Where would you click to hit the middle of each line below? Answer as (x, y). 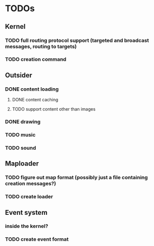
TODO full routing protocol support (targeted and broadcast (77, 40)
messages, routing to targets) (41, 46)
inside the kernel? (27, 226)
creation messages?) (30, 184)
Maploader (22, 164)
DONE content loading (32, 89)
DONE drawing (23, 122)
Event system (26, 212)
